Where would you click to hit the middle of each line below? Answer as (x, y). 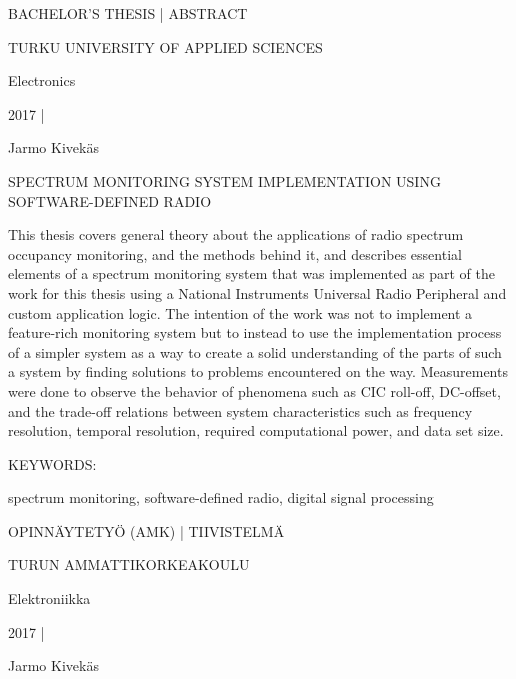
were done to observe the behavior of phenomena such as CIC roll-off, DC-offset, (254, 390)
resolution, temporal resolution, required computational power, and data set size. (256, 430)
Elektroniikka (49, 598)
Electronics (42, 80)
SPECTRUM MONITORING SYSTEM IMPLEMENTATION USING (224, 180)
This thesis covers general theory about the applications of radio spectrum (236, 234)
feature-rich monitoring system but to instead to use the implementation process (255, 332)
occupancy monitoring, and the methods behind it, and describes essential (235, 253)
